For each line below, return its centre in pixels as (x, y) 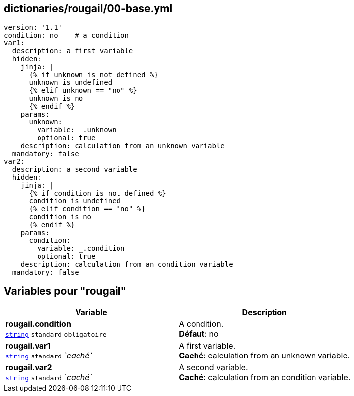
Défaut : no (199, 334)
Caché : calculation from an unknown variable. (264, 356)
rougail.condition (38, 324)
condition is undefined (75, 201)
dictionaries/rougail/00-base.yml (88, 9)
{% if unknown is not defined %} (93, 75)
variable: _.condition (81, 249)
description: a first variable (73, 51)
